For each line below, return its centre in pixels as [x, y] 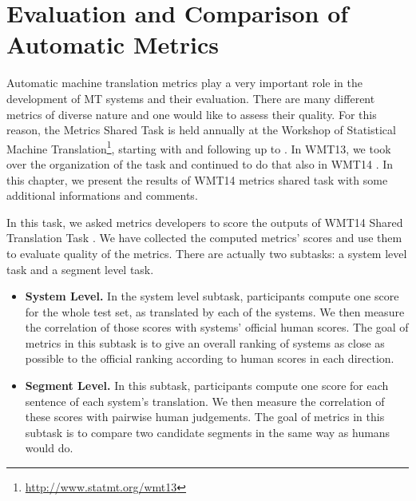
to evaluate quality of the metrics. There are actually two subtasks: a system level [207, 253]
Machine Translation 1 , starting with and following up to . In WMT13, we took [199, 147]
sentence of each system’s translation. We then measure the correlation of [205, 401]
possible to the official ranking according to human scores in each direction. [210, 358]
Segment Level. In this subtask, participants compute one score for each [207, 386]
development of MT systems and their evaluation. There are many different [191, 98]
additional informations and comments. [102, 195]
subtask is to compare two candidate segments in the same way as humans [208, 432]
